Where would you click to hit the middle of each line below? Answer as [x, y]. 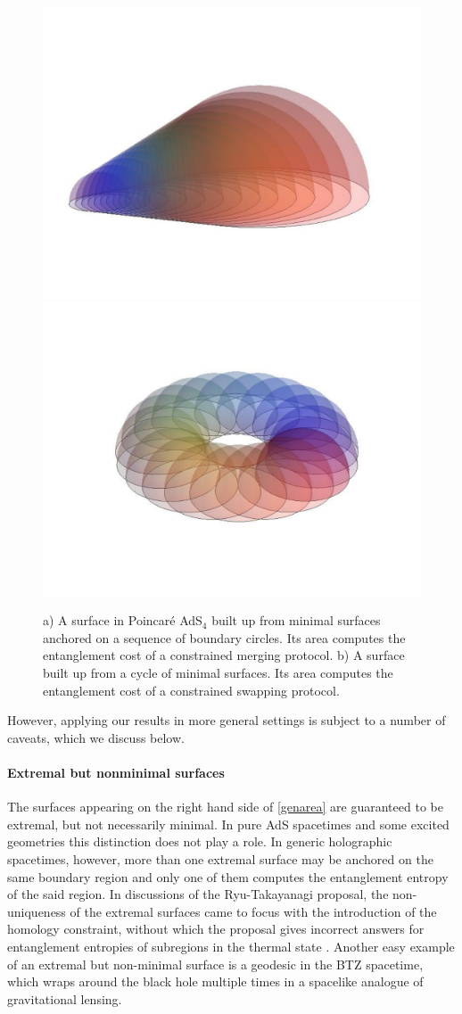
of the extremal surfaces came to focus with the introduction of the [253, 911]
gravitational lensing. [65, 998]
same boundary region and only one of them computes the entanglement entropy [228, 876]
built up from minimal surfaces [296, 620]
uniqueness [37, 911]
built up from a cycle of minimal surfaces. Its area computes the [218, 672]
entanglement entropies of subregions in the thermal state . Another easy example [231, 946]
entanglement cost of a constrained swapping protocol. [191, 690]
